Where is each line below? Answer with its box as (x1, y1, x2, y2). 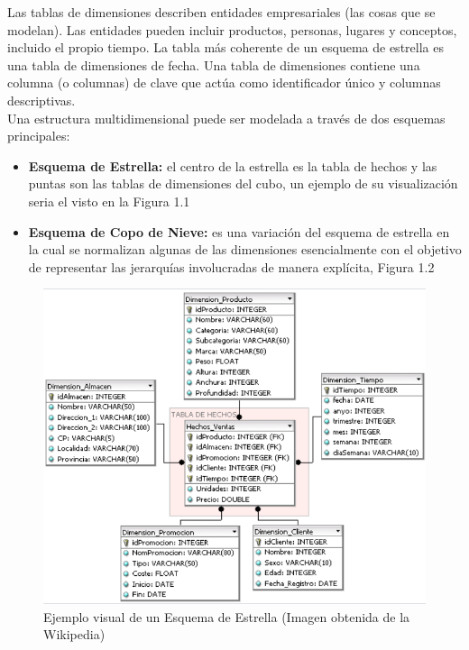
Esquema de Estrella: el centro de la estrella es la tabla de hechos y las (28, 156, 437, 175)
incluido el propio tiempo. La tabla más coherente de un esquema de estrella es (7, 38, 444, 57)
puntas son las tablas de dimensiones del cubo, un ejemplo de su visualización (28, 174, 458, 193)
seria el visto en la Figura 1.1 (28, 191, 190, 210)
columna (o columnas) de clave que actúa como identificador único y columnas (7, 73, 441, 92)
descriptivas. (7, 90, 76, 109)
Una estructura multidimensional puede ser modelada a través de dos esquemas (7, 108, 446, 127)
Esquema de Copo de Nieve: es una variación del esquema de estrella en (28, 222, 450, 241)
